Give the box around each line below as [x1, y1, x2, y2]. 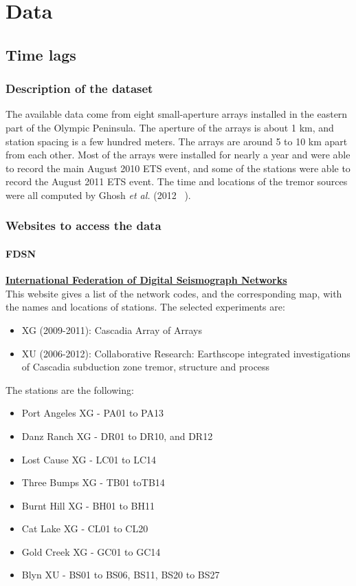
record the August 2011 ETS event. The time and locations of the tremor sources [5, 174, 348, 189]
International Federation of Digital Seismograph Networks [5, 273, 287, 287]
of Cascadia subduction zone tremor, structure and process [21, 359, 270, 374]
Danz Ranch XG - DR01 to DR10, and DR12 [21, 428, 213, 443]
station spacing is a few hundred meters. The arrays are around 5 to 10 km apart [5, 134, 348, 148]
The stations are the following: [5, 382, 134, 397]
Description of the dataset [5, 80, 153, 97]
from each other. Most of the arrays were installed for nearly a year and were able [5, 147, 351, 162]
